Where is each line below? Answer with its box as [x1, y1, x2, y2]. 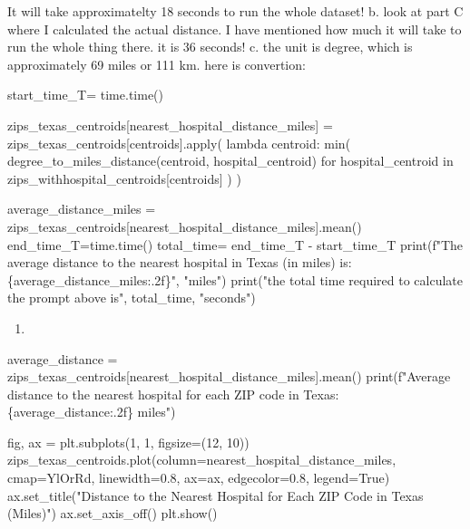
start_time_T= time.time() [7, 85, 163, 104]
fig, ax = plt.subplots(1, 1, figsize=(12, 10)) [7, 432, 250, 451]
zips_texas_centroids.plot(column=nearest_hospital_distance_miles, [7, 450, 397, 469]
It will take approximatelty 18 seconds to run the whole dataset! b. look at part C [7, 2, 464, 20]
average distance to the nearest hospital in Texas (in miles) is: [7, 253, 352, 272]
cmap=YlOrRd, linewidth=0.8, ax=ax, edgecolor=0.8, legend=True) [7, 468, 390, 487]
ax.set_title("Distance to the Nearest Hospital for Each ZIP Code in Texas [7, 486, 424, 505]
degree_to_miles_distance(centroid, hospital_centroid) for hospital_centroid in [7, 151, 454, 170]
